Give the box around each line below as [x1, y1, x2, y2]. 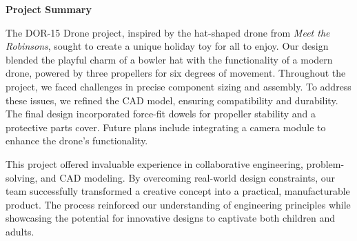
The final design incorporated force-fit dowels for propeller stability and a [6, 106, 316, 121]
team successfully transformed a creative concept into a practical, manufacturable [6, 184, 350, 198]
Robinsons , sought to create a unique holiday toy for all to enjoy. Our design [6, 39, 329, 53]
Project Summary [6, 2, 92, 16]
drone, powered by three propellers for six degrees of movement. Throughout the [6, 66, 346, 80]
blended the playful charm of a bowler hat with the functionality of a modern [6, 52, 333, 66]
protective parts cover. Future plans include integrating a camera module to [6, 119, 326, 134]
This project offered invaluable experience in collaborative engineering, [6, 156, 303, 171]
